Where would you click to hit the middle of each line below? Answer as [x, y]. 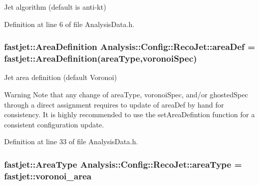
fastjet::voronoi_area [48, 176]
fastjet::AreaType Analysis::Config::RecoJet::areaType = [123, 164]
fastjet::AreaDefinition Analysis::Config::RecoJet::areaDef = [130, 47]
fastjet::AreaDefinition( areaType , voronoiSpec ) [101, 58]
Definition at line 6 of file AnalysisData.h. [69, 24]
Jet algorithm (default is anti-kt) [55, 7]
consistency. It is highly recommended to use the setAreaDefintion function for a [129, 114]
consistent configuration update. [54, 124]
